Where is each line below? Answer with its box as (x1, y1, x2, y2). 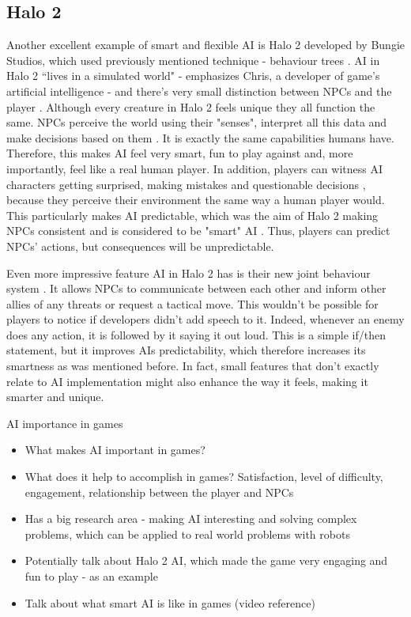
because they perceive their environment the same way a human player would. (6, 191, 385, 208)
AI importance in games (6, 414, 123, 431)
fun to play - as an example (25, 568, 158, 585)
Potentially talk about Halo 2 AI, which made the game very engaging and (25, 552, 388, 569)
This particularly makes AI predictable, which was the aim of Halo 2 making (6, 206, 379, 223)
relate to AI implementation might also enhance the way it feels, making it (6, 373, 368, 389)
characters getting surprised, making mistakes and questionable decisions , (6, 176, 366, 192)
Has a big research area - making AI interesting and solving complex (25, 510, 357, 527)
